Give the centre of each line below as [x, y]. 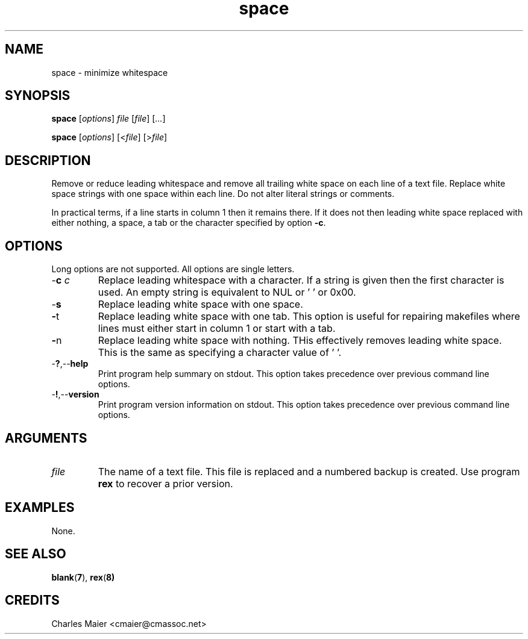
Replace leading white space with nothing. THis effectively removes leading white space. [300, 341]
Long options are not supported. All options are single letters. [173, 269]
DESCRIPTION [48, 160]
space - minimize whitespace [110, 72]
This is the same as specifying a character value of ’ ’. [220, 353]
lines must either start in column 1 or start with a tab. [217, 329]
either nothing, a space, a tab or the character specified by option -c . [189, 223]
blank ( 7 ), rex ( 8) [83, 577]
